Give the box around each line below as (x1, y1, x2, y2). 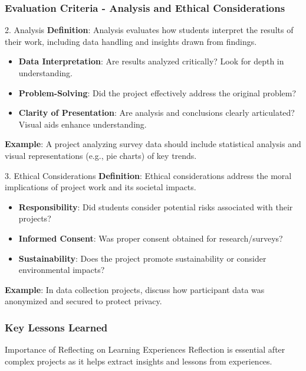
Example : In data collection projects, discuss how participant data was (5, 283, 265, 295)
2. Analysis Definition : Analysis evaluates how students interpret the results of (5, 24, 294, 36)
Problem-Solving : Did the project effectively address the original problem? (18, 86, 297, 99)
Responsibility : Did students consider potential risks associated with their (18, 200, 293, 213)
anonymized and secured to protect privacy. (5, 295, 162, 307)
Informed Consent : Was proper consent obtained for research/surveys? (18, 232, 283, 244)
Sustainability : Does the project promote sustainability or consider (18, 252, 266, 264)
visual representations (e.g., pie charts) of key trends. (5, 149, 197, 161)
